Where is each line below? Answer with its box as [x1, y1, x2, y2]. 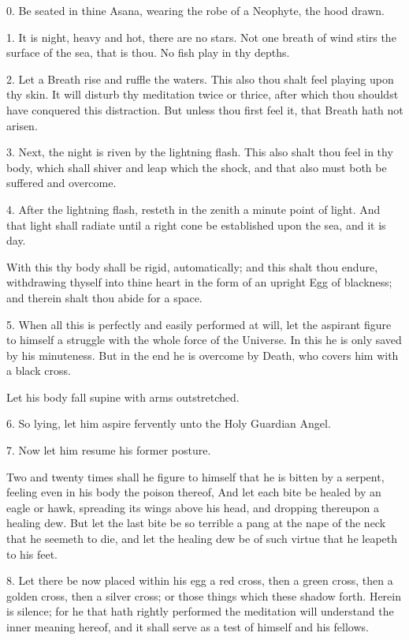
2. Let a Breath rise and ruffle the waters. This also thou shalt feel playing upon [6, 70, 394, 87]
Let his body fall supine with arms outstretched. [6, 388, 240, 405]
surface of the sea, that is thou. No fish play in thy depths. [6, 44, 290, 61]
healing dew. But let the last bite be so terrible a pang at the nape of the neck [6, 515, 386, 531]
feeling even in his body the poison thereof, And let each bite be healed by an [6, 484, 381, 500]
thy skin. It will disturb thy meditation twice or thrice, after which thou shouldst [6, 86, 399, 103]
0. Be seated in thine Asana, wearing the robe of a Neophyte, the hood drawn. [6, 2, 385, 18]
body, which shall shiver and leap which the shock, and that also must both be [6, 159, 387, 175]
